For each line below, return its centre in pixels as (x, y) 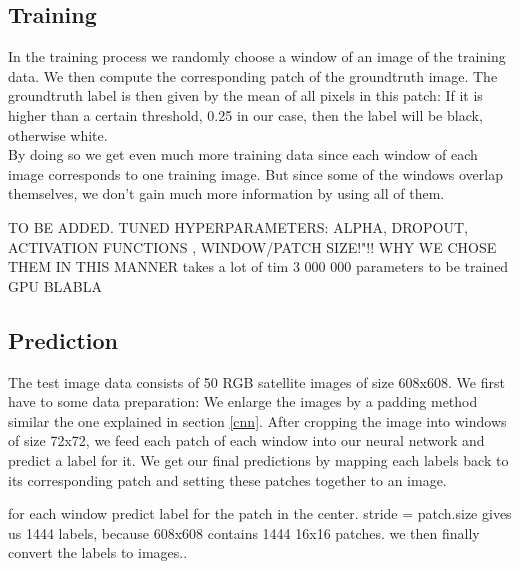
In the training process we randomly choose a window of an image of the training (257, 56)
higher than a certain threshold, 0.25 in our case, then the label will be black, (245, 114)
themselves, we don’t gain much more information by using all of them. (226, 193)
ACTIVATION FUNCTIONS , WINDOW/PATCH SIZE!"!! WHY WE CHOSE (252, 246)
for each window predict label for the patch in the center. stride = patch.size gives (260, 513)
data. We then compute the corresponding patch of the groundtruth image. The (253, 75)
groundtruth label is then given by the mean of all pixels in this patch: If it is (245, 95)
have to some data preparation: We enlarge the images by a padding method (243, 401)
